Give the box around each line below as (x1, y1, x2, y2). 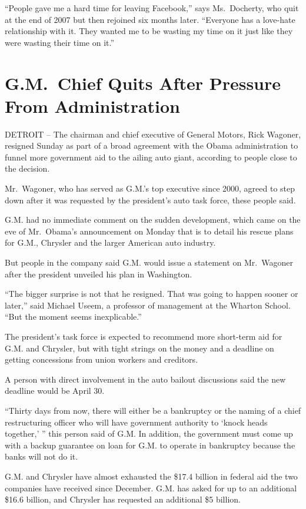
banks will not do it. (5, 450, 78, 463)
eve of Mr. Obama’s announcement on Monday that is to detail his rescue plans (5, 225, 294, 237)
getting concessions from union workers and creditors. (5, 353, 198, 366)
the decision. (5, 162, 50, 175)
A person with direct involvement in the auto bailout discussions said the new (5, 373, 286, 385)
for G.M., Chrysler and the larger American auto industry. (5, 236, 216, 249)
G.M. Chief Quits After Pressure (5, 71, 281, 95)
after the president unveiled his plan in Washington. (5, 267, 192, 280)
